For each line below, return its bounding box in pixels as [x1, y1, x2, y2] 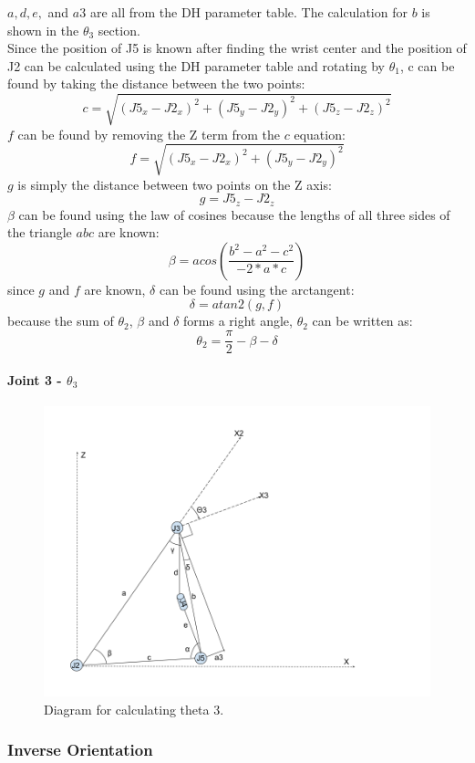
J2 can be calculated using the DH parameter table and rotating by [7, 56, 385, 75]
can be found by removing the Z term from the [17, 124, 281, 143]
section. [98, 20, 140, 39]
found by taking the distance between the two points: [7, 74, 305, 93]
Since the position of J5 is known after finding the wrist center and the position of [7, 38, 467, 57]
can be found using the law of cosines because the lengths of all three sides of [18, 204, 450, 224]
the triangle [7, 223, 72, 242]
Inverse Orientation [7, 738, 153, 761]
